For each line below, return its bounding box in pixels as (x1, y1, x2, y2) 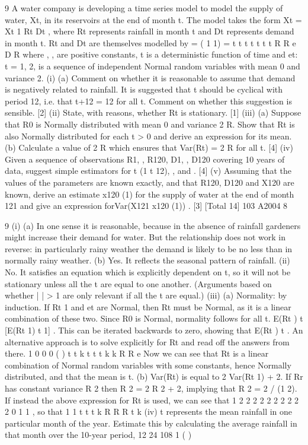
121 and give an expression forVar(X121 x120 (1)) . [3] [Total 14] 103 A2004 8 (5, 199, 288, 212)
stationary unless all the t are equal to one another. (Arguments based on (5, 277, 272, 290)
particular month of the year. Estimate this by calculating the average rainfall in (5, 417, 297, 429)
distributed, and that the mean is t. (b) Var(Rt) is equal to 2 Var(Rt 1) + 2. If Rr (5, 370, 303, 383)
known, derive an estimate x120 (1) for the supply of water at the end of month (5, 187, 294, 200)
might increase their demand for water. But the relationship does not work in (5, 231, 285, 243)
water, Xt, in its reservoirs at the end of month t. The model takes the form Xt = (5, 13, 302, 26)
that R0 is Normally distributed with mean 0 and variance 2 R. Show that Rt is (5, 117, 295, 130)
